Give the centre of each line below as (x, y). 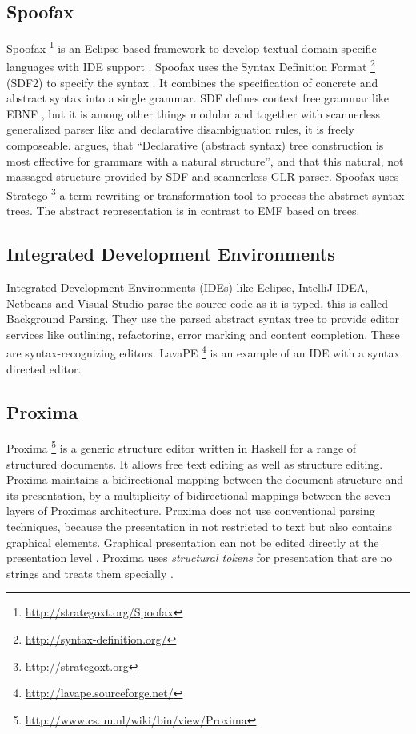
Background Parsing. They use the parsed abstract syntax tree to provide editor (203, 319)
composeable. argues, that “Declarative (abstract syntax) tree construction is (195, 145)
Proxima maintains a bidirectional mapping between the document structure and (205, 479)
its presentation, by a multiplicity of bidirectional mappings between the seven (199, 495)
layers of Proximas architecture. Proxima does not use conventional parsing (191, 511)
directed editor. (44, 368)
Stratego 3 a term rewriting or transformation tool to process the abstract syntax (206, 193)
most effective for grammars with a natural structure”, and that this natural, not (205, 160)
